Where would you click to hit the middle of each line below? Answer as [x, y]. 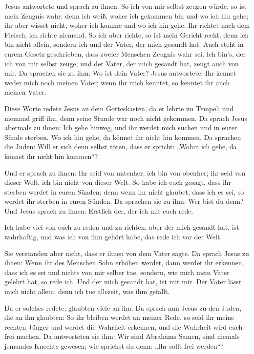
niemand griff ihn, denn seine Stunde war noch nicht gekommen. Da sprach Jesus [126, 118]
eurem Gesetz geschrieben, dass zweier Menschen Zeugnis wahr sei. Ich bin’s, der [125, 53]
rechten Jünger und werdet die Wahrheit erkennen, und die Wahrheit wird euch [124, 326]
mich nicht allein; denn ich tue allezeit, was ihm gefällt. [87, 291]
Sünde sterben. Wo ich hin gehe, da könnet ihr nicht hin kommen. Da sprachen [123, 137]
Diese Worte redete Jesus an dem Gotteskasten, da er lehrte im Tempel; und [119, 108]
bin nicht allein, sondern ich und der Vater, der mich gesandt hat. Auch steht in [124, 44]
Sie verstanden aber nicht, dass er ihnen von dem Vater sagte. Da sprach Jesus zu [127, 253]
